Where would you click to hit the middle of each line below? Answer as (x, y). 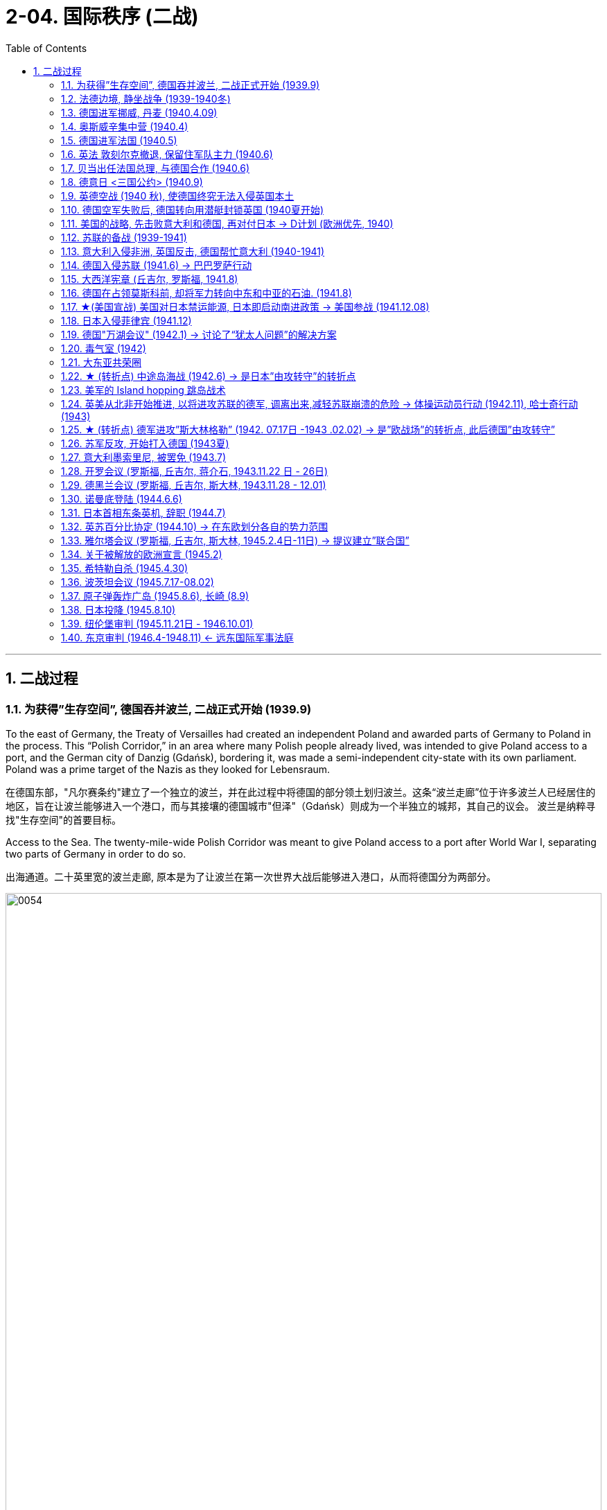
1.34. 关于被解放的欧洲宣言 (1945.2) (142, 554)
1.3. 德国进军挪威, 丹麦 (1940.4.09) (139, 112)
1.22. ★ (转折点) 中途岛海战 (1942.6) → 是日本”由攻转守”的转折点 (209, 376)
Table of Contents (46, 48)
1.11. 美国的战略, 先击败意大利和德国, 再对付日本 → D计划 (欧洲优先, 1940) (227, 223)
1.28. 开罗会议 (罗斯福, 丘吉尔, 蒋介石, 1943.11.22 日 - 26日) (195, 471)
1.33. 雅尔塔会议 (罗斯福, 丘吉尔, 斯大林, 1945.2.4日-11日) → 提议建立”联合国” (235, 540)
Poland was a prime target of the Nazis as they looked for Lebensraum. (168, 769)
